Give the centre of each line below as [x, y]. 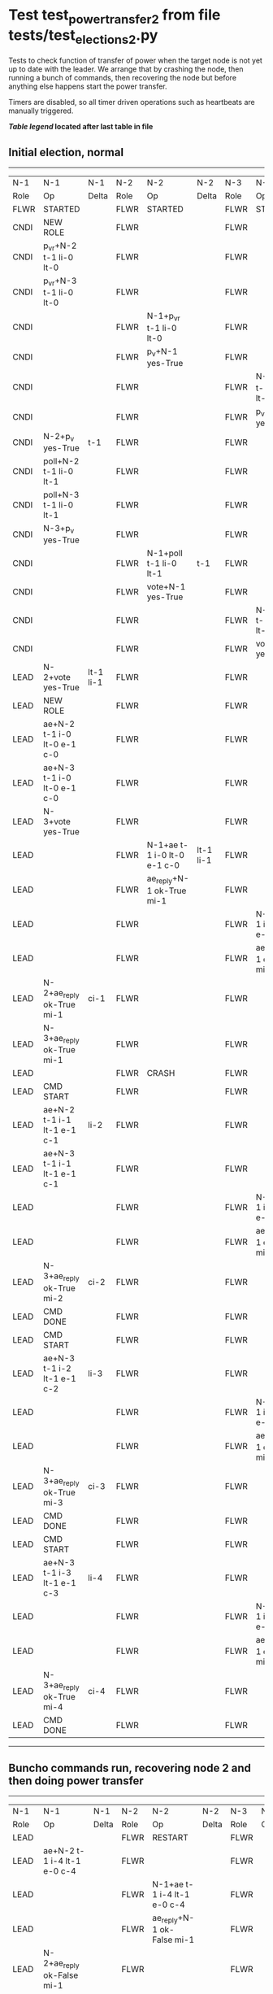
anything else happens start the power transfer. [88, 86]
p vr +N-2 [60, 246]
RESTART [170, 1838]
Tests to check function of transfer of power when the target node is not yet [135, 61]
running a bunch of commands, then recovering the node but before [123, 78]
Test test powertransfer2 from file [115, 16]
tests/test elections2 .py [83, 37]
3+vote [57, 821]
